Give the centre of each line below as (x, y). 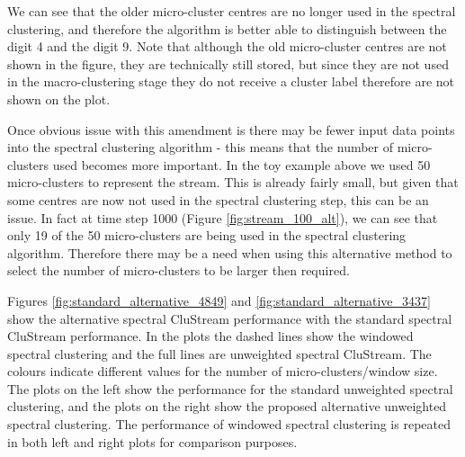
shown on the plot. (59, 99)
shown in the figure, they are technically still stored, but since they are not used (228, 63)
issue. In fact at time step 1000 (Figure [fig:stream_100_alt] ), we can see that (223, 217)
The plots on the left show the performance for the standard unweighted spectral (230, 388)
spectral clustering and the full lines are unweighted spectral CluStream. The (219, 353)
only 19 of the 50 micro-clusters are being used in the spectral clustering (207, 235)
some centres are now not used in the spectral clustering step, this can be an (218, 199)
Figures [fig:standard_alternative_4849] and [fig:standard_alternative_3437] (219, 300)
